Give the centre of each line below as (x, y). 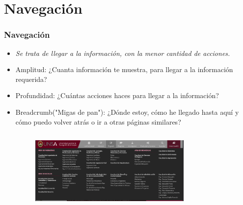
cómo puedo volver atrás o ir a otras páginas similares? (98, 121)
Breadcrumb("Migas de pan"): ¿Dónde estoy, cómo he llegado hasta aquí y (127, 112)
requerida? (31, 79)
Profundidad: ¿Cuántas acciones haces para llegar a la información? (117, 95)
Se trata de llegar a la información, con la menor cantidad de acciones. (123, 53)
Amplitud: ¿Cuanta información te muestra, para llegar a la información (124, 69)
